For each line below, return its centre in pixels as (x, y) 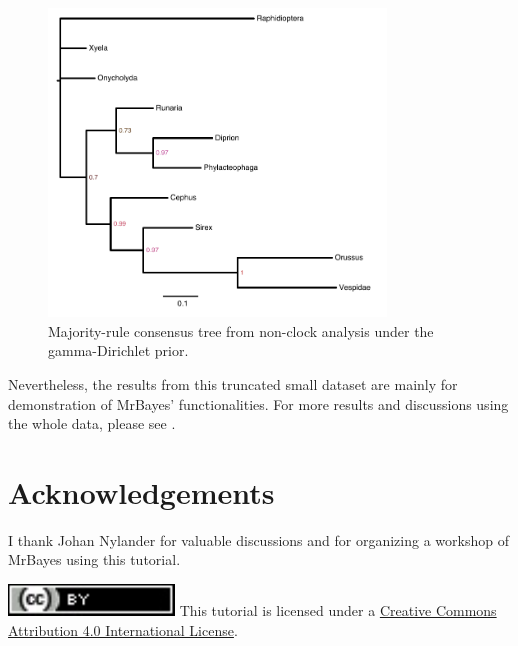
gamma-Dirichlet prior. (118, 350)
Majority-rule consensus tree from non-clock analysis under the (241, 330)
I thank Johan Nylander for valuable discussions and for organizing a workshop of (258, 539)
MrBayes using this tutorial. (94, 559)
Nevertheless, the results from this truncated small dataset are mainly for (233, 383)
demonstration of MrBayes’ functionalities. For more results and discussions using (258, 403)
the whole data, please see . (92, 423)
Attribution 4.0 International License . (123, 629)
